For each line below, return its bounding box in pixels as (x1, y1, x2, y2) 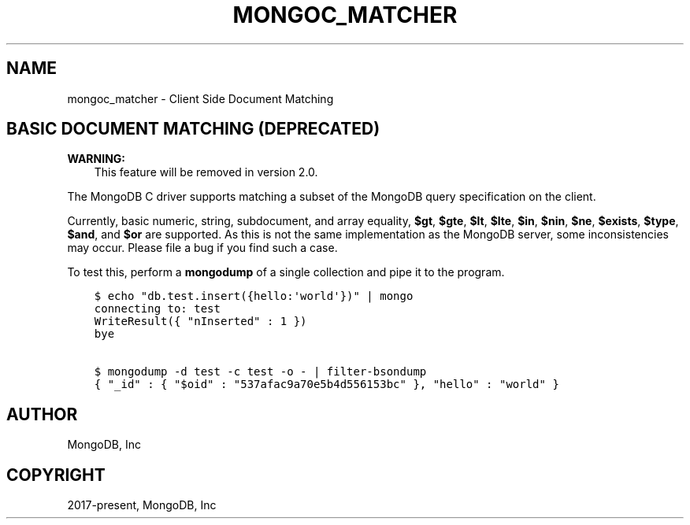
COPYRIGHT (6, 464, 106, 485)
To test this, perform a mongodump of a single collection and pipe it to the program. (67, 265, 505, 279)
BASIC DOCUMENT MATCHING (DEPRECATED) (6, 119, 380, 139)
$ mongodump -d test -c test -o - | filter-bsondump (94, 365, 427, 379)
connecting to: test (94, 302, 221, 316)
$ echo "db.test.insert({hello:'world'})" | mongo (94, 290, 414, 303)
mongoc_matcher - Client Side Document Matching (67, 91, 334, 105)
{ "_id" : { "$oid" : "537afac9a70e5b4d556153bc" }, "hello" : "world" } (94, 378, 559, 391)
